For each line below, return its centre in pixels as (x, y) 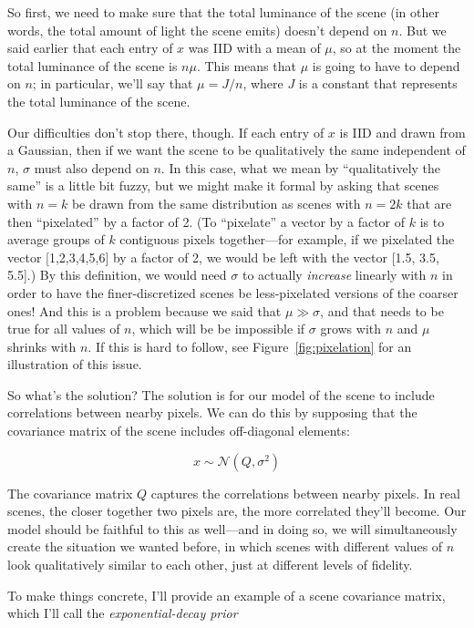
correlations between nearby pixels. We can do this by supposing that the (212, 412)
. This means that (246, 65)
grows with (351, 329)
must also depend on (92, 167)
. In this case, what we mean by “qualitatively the (301, 167)
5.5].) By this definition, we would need (117, 275)
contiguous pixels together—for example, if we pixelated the (287, 239)
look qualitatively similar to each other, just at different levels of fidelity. (210, 565)
